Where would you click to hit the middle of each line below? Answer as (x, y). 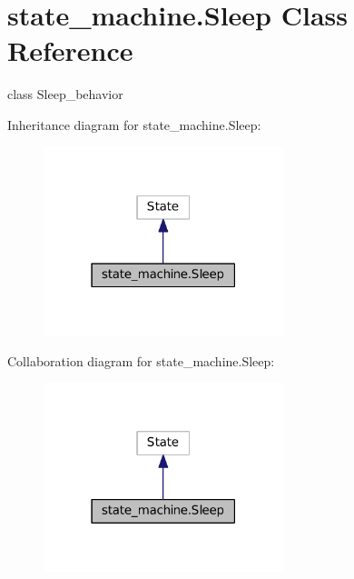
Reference (70, 50)
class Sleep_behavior (65, 94)
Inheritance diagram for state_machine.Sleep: (134, 124)
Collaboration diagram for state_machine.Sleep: (141, 360)
